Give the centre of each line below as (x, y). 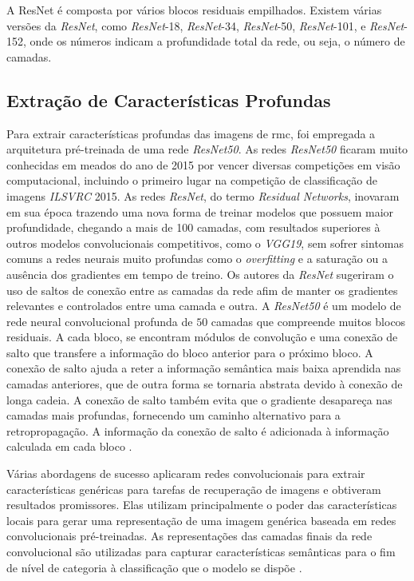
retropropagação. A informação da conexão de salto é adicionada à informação (198, 430)
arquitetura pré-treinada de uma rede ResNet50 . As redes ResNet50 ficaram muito (207, 149)
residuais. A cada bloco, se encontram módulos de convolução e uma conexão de (202, 337)
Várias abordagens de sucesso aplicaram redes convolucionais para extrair (186, 474)
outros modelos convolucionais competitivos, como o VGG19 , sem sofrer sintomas (205, 243)
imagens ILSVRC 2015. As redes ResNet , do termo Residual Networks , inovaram (203, 195)
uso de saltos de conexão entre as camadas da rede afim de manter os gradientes (202, 290)
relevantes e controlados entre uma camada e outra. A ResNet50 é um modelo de (204, 306)
